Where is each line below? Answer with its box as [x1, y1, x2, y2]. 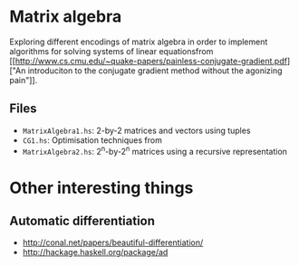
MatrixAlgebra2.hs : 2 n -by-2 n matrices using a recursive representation [22, 144, 288, 157]
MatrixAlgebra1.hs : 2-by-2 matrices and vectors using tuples [22, 125, 251, 136]
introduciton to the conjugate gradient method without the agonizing [27, 65, 283, 76]
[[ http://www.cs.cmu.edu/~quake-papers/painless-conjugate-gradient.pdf [9, 55, 288, 66]
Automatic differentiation [9, 213, 156, 228]
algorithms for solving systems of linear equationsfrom [9, 45, 214, 56]
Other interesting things [9, 177, 194, 198]
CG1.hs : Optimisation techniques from [22, 134, 163, 146]
